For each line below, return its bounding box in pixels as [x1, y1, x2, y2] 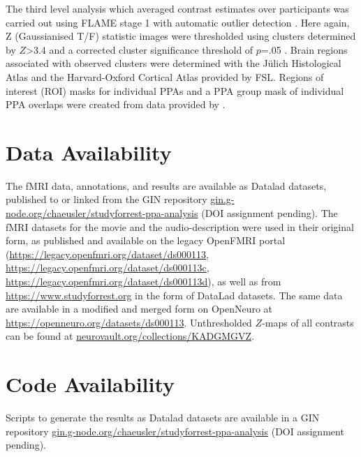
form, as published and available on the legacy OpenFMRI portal [6, 233, 286, 248]
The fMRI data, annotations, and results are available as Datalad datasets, [6, 178, 327, 193]
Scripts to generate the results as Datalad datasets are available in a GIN [6, 410, 320, 425]
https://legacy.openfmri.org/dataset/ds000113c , [6, 260, 209, 275]
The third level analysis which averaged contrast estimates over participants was [6, 1, 349, 15]
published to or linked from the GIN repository [6, 192, 207, 207]
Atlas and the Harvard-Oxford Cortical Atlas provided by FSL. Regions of [6, 69, 324, 84]
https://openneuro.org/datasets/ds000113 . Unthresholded [6, 315, 252, 329]
